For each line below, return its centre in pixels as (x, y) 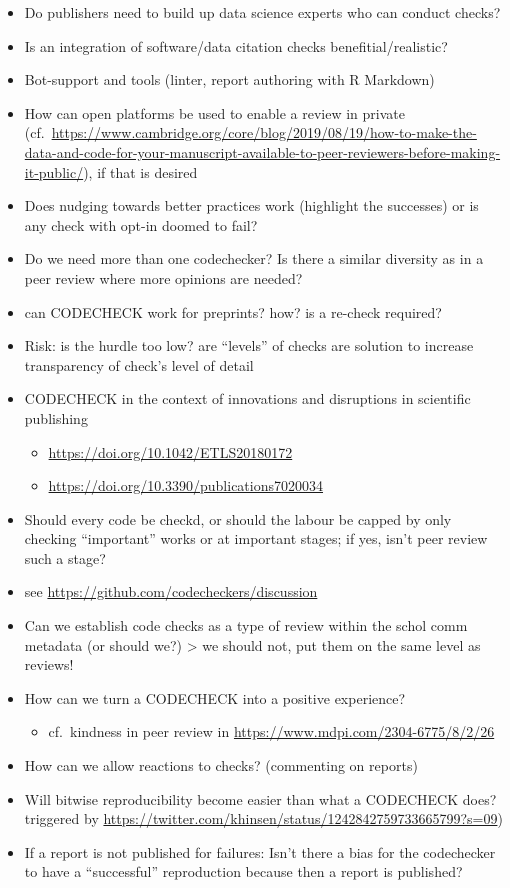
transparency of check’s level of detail (139, 364)
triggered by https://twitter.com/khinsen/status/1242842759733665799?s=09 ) (263, 818)
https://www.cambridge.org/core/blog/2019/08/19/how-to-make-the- (264, 132)
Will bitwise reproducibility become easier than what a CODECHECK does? (260, 798)
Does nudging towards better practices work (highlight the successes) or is (251, 205)
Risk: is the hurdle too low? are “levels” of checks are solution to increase (249, 345)
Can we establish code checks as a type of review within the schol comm (246, 625)
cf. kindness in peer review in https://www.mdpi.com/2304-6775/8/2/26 (271, 731)
